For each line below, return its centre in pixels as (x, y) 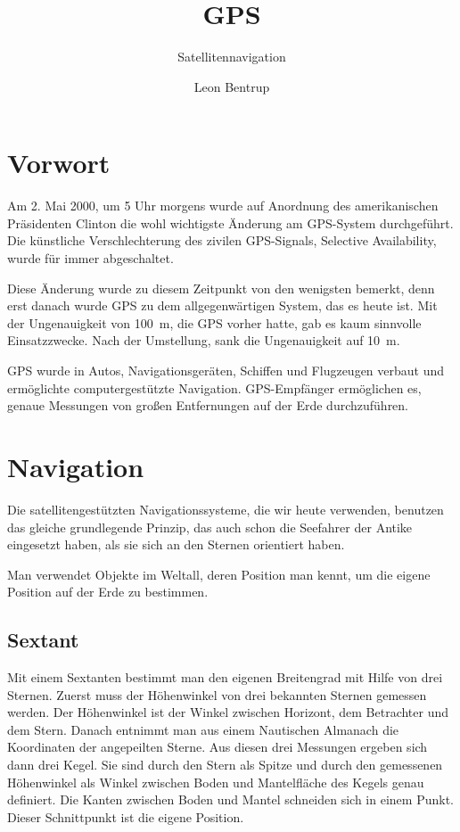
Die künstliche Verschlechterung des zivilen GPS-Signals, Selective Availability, (222, 240)
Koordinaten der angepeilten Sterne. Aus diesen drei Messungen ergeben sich (218, 747)
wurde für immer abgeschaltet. (90, 258)
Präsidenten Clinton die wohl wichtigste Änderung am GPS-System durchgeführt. (230, 222)
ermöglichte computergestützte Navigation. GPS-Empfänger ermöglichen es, (214, 387)
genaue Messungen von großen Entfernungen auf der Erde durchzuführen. (208, 405)
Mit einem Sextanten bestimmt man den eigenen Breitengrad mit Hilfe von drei (225, 677)
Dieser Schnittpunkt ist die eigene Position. (126, 816)
